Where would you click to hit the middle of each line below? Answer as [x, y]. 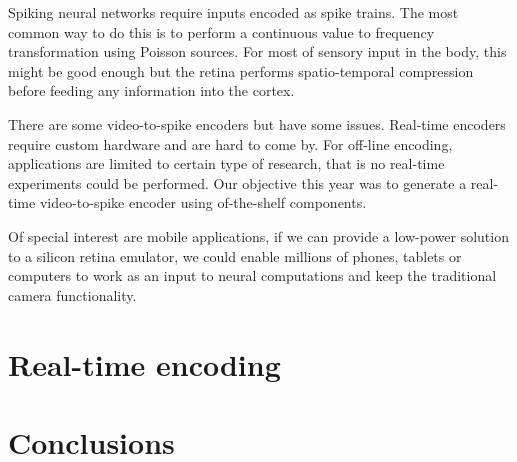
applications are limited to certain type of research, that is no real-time [226, 163]
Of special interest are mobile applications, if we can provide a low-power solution [258, 235]
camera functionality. [72, 294]
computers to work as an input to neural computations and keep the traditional [252, 275]
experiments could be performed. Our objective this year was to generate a [237, 182]
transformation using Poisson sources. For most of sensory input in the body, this [257, 51]
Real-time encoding [144, 363]
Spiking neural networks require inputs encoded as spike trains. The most [233, 12]
